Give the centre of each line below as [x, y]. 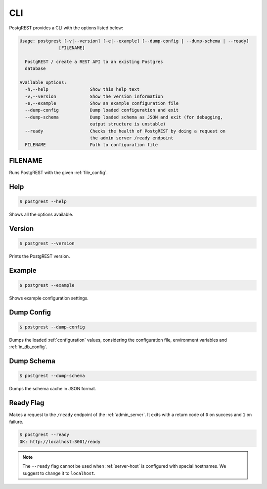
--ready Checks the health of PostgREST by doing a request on [125, 131]
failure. [16, 422]
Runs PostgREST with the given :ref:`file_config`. [59, 172]
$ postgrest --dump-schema [52, 376]
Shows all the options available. [41, 214]
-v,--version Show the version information [94, 96]
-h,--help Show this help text [82, 90]
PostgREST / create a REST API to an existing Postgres [94, 61]
